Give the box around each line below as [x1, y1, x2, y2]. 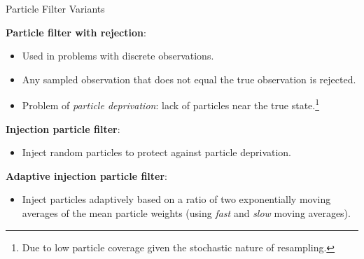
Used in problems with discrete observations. [22, 48, 214, 63]
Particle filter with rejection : [6, 24, 146, 39]
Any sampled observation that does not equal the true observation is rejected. [22, 71, 356, 86]
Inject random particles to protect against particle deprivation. [22, 145, 291, 160]
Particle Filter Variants [6, 1, 105, 15]
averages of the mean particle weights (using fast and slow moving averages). [22, 206, 351, 220]
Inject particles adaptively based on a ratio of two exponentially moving [22, 192, 331, 206]
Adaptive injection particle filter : [6, 168, 167, 183]
